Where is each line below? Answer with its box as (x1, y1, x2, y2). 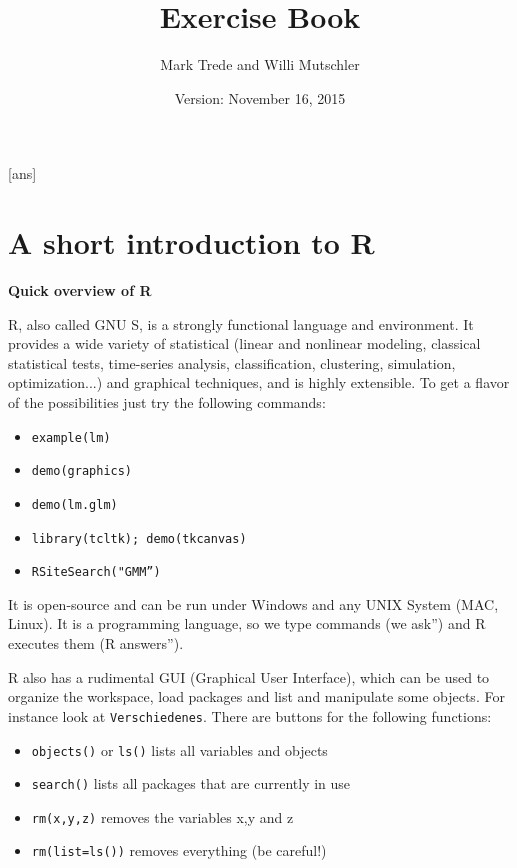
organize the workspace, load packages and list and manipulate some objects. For (8, 686, 505, 707)
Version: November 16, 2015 (174, 87, 346, 108)
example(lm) (31, 430, 111, 445)
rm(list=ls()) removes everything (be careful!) (31, 840, 327, 861)
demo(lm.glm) (31, 497, 118, 512)
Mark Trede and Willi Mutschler (160, 54, 360, 75)
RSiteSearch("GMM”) (31, 565, 161, 580)
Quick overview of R (8, 280, 152, 301)
